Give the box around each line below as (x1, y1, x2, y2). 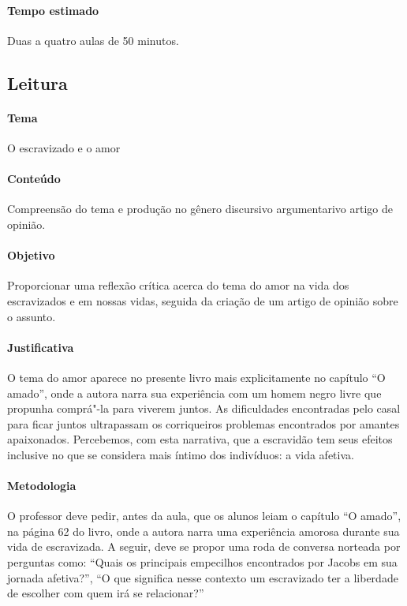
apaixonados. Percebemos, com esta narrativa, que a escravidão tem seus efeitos (7, 431, 393, 447)
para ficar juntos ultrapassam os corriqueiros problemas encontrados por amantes (7, 415, 400, 432)
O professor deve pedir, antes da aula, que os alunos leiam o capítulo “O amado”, (7, 507, 401, 524)
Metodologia (7, 477, 77, 494)
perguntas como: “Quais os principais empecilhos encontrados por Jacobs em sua (7, 554, 398, 570)
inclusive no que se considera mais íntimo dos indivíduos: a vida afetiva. (7, 446, 354, 462)
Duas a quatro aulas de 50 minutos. (7, 32, 179, 48)
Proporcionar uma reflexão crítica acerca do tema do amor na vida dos (7, 277, 349, 294)
